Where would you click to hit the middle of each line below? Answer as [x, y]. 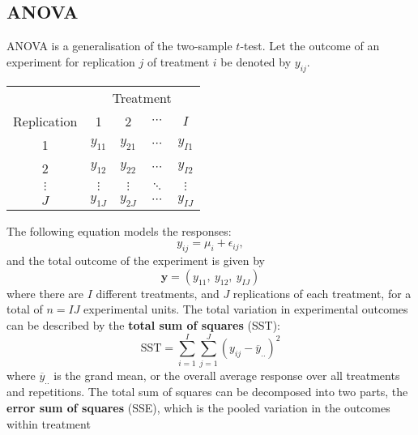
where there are [45, 293]
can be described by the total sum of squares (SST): [143, 324]
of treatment [178, 61]
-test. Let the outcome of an [310, 46]
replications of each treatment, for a [322, 293]
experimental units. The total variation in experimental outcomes [246, 309]
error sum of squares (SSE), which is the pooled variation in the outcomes [198, 408]
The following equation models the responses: [119, 230]
